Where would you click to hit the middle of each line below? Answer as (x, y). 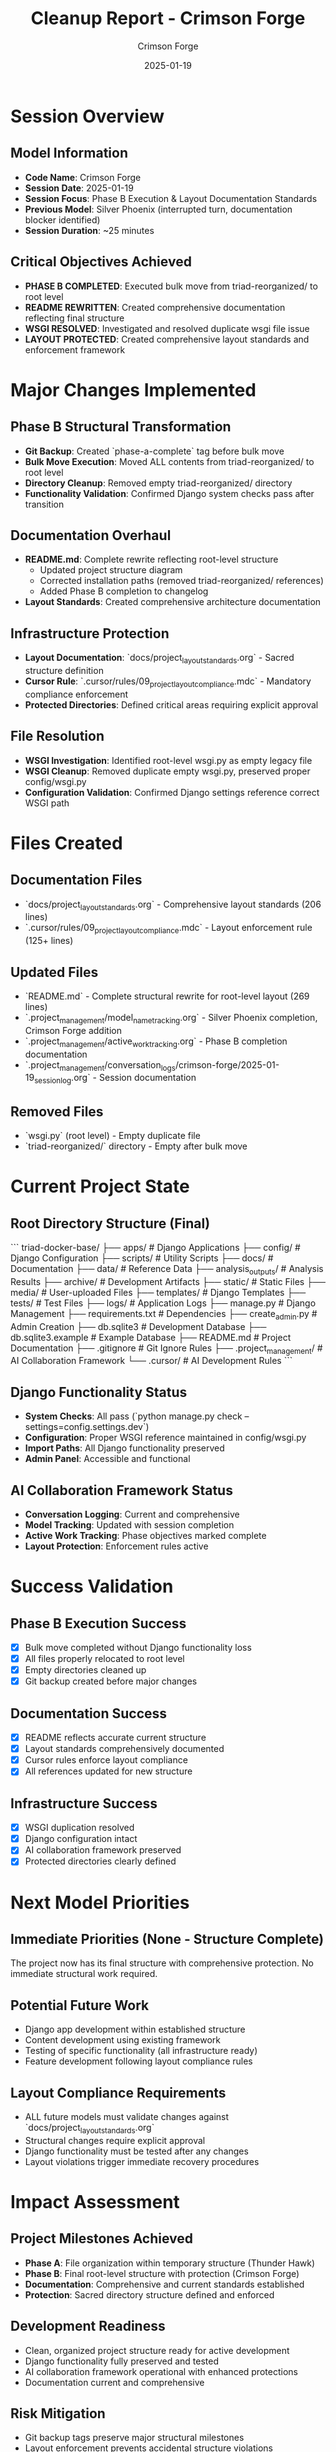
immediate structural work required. (84, 1974)
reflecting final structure (74, 318)
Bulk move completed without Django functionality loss (138, 1648)
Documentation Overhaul (91, 535)
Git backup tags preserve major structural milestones (134, 2438)
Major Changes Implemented (133, 389)
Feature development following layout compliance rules (138, 2061)
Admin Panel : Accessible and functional (107, 1459)
